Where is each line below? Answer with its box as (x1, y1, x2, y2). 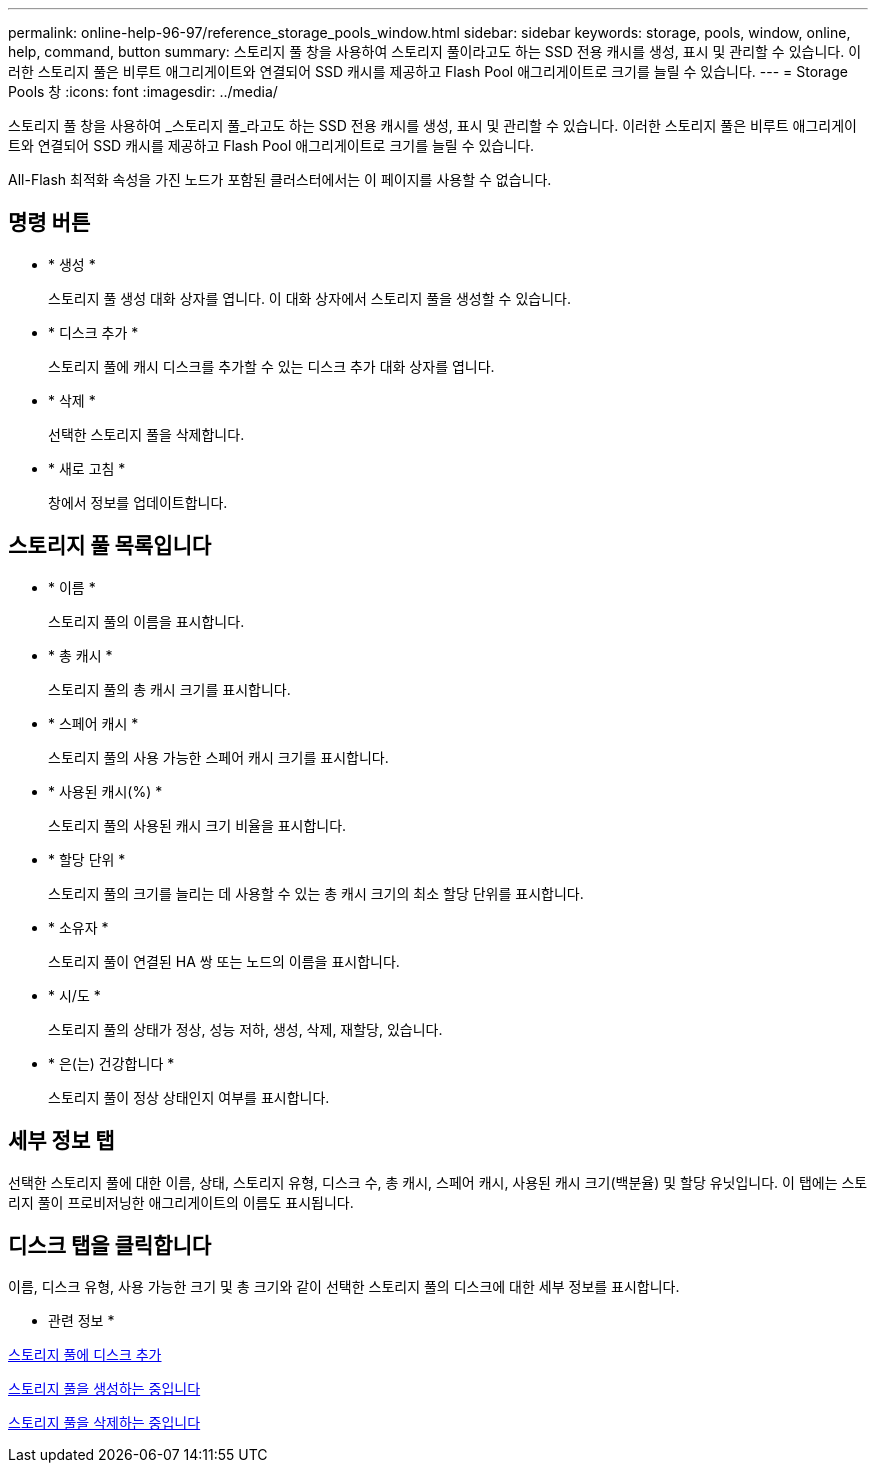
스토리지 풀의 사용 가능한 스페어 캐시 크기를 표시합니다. (48, 748, 389, 766)
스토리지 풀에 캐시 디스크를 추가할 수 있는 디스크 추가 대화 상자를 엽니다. (48, 357, 495, 375)
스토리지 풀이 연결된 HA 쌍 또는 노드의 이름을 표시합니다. (48, 952, 400, 970)
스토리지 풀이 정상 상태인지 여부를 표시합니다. (48, 1088, 330, 1106)
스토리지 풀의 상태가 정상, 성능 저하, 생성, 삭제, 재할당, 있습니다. (48, 1020, 443, 1038)
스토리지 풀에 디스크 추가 (8, 1346, 162, 1364)
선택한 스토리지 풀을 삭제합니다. (48, 425, 245, 443)
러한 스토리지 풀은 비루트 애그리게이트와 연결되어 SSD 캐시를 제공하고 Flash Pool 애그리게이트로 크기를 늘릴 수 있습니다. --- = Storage (8, 63, 848, 80)
